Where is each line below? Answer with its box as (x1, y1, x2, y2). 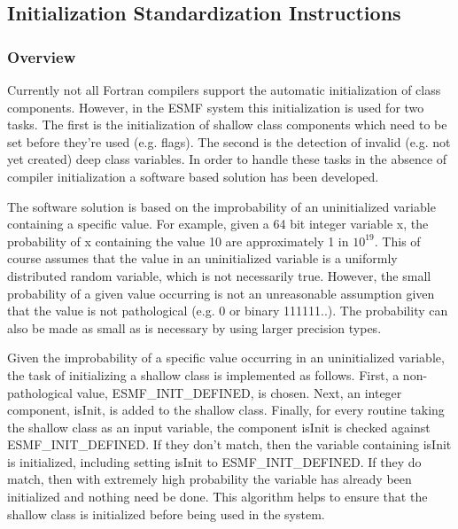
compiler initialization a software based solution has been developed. (7, 167, 379, 185)
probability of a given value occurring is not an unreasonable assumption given (7, 284, 435, 302)
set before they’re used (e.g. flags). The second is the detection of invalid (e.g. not (7, 132, 451, 151)
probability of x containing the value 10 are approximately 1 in (7, 231, 349, 250)
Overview (7, 45, 76, 67)
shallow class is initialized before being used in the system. (7, 504, 325, 523)
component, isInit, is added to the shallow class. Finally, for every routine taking (7, 401, 445, 419)
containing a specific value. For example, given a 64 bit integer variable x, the (7, 214, 429, 233)
